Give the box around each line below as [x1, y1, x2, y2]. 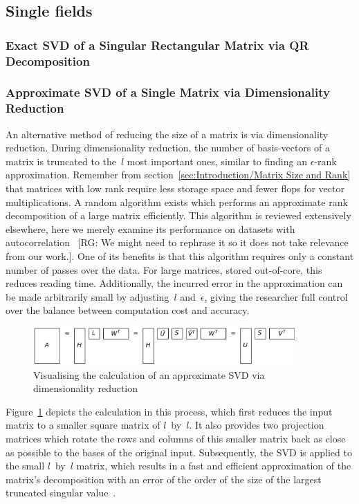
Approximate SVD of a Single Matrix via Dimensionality [6, 84, 331, 101]
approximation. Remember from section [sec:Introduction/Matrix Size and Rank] [6, 167, 351, 182]
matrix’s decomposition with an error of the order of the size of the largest [6, 472, 322, 486]
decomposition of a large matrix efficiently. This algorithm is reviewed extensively [6, 208, 351, 223]
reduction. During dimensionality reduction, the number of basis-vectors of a [6, 140, 330, 155]
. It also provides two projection [189, 418, 324, 432]
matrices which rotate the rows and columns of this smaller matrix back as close [6, 431, 346, 445]
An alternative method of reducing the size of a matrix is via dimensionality [6, 127, 329, 141]
